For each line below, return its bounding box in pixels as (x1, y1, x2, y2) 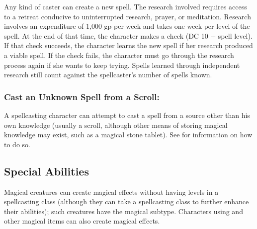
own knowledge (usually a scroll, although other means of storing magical (4, 119, 228, 130)
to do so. (4, 139, 30, 149)
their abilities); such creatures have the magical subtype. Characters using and (4, 206, 243, 216)
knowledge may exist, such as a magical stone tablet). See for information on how (4, 129, 253, 140)
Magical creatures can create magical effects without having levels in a (4, 186, 219, 197)
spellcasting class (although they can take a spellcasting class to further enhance (4, 196, 249, 207)
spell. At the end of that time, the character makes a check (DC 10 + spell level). (4, 30, 253, 41)
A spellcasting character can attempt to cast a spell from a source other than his (4, 110, 250, 120)
